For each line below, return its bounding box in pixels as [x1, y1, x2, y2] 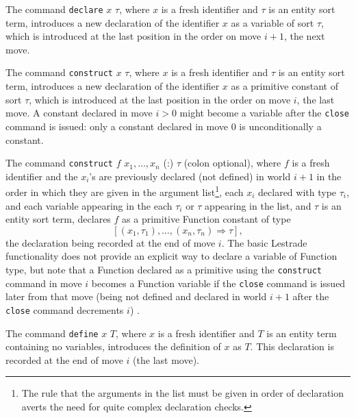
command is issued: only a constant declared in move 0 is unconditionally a [5, 119, 322, 133]
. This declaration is [250, 339, 334, 354]
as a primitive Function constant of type [122, 212, 291, 226]
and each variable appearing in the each [5, 198, 173, 212]
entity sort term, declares [5, 212, 111, 226]
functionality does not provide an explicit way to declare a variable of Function [5, 249, 338, 263]
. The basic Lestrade [221, 235, 307, 249]
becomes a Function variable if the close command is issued [91, 275, 346, 290]
